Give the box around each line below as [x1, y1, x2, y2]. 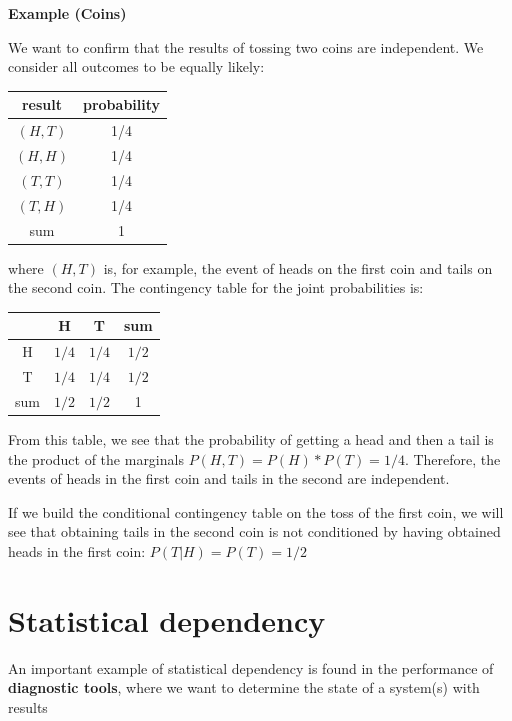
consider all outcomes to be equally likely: [8, 56, 265, 77]
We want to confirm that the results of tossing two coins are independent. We [8, 36, 484, 57]
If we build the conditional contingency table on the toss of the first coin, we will [8, 501, 504, 522]
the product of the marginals [8, 448, 184, 469]
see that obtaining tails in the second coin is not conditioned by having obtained [8, 521, 501, 542]
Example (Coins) [8, 3, 127, 23]
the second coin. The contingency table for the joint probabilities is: [8, 277, 424, 298]
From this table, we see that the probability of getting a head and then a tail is [8, 428, 494, 449]
